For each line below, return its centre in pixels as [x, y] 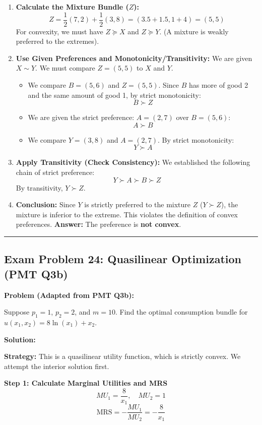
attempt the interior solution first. [57, 366]
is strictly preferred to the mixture [138, 204]
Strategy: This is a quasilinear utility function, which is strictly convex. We [122, 356]
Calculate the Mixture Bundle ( [72, 7]
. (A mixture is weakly [194, 31]
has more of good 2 [218, 85]
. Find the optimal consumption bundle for [182, 312]
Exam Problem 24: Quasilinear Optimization [123, 259]
